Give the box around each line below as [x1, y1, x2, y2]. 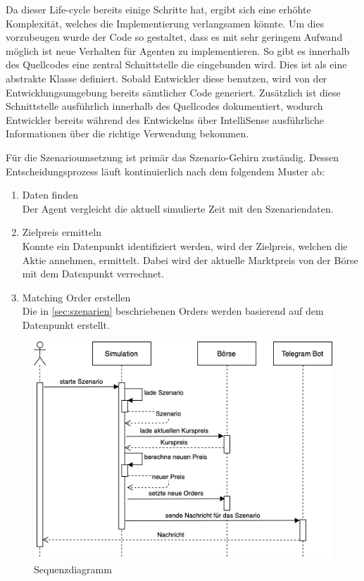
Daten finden [22, 187, 78, 202]
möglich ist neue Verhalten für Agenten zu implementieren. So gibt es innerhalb [6, 43, 350, 58]
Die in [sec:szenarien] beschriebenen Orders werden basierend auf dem [22, 304, 324, 318]
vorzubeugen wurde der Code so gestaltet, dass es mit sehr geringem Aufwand [6, 30, 343, 44]
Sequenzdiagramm [34, 561, 112, 576]
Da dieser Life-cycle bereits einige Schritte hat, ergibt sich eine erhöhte [6, 2, 311, 16]
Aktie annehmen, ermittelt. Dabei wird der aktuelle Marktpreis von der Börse [22, 252, 358, 267]
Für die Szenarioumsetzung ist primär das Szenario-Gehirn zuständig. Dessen [6, 149, 339, 164]
